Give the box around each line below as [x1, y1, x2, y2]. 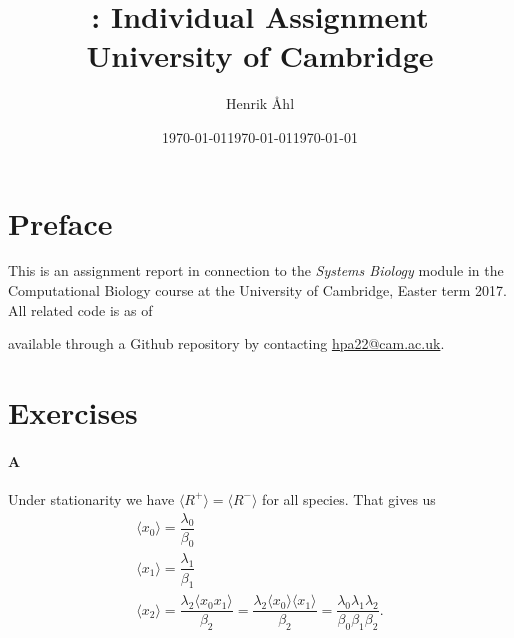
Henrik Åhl [225, 93, 295, 114]
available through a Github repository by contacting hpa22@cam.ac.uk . [8, 333, 445, 354]
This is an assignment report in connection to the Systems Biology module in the [8, 260, 504, 281]
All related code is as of [8, 299, 153, 320]
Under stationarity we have [8, 488, 175, 509]
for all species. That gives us [262, 488, 436, 509]
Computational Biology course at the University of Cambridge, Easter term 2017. [8, 280, 507, 301]
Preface [8, 202, 113, 243]
